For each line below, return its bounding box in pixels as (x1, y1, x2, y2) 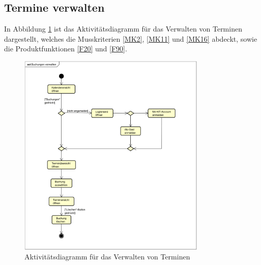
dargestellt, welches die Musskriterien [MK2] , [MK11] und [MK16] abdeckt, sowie (4, 33, 257, 44)
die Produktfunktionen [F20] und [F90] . (4, 43, 127, 54)
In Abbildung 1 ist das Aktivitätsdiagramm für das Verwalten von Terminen (4, 23, 242, 34)
